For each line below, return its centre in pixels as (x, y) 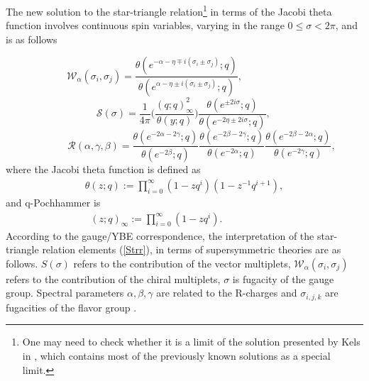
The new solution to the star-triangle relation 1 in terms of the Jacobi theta (169, 10)
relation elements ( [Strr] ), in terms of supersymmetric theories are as (192, 249)
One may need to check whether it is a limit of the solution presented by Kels (191, 342)
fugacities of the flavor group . (71, 307)
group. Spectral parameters (65, 293)
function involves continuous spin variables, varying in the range (145, 25)
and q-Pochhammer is (53, 202)
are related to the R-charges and (227, 293)
